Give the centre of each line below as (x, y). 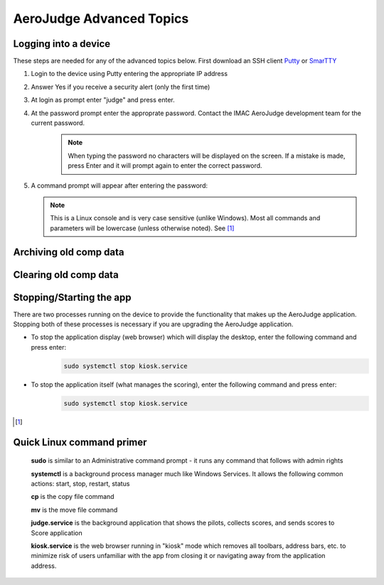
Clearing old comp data (66, 275)
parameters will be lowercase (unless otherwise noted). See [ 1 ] (142, 228)
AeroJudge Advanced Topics (101, 18)
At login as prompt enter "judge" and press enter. (103, 100)
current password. (58, 123)
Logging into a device (62, 44)
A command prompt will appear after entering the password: (119, 186)
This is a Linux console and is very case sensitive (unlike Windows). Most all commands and (185, 218)
